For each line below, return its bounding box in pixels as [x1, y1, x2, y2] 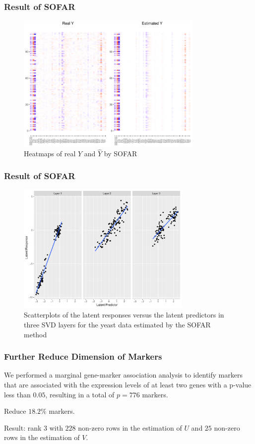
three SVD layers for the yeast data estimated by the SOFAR [24, 319, 211, 329]
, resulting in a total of [45, 389, 115, 399]
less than [4, 389, 31, 399]
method [24, 329, 47, 339]
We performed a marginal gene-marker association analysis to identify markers [4, 370, 243, 380]
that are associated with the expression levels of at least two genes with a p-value [4, 379, 252, 389]
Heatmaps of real [24, 148, 76, 159]
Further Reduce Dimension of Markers [4, 350, 162, 363]
